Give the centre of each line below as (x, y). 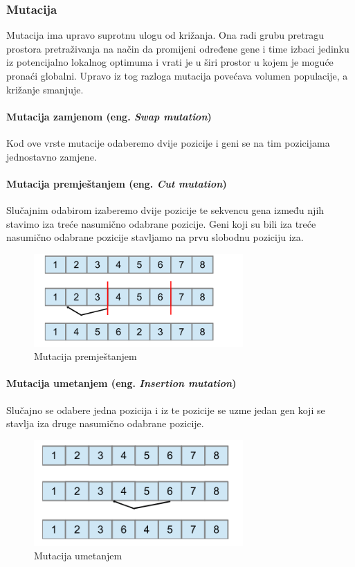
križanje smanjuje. (45, 89)
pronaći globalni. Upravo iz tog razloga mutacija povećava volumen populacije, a (177, 75)
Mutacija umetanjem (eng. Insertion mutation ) (121, 383)
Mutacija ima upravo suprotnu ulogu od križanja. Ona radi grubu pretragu (165, 35)
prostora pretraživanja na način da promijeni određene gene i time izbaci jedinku (178, 48)
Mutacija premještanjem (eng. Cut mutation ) (117, 183)
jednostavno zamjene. (52, 156)
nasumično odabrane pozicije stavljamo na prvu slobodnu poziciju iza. (155, 237)
